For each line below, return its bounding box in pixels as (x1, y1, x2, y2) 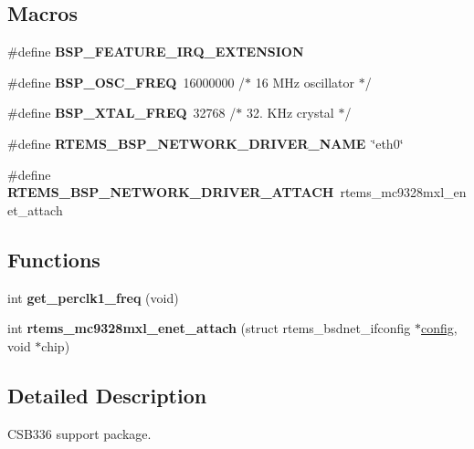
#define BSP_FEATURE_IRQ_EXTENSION (7, 42, 304, 61)
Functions (7, 245, 100, 273)
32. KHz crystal (246, 103, 334, 122)
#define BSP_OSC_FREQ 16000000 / (7, 72, 246, 91)
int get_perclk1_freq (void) (7, 287, 179, 307)
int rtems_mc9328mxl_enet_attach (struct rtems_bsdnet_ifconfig (7, 318, 411, 338)
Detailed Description (7, 381, 207, 409)
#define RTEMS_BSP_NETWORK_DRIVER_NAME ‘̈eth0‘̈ (7, 133, 404, 152)
